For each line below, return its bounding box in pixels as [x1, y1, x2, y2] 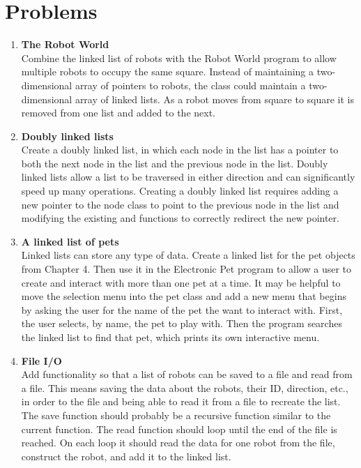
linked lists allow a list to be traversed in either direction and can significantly [21, 169, 355, 184]
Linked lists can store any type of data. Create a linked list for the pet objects [21, 248, 355, 262]
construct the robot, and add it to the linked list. [21, 448, 231, 463]
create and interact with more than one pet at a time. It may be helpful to [21, 275, 341, 289]
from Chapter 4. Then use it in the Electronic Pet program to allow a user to [21, 262, 352, 276]
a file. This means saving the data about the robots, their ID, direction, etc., [21, 380, 348, 395]
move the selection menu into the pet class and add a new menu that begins [21, 289, 346, 303]
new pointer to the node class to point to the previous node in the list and [21, 197, 339, 211]
